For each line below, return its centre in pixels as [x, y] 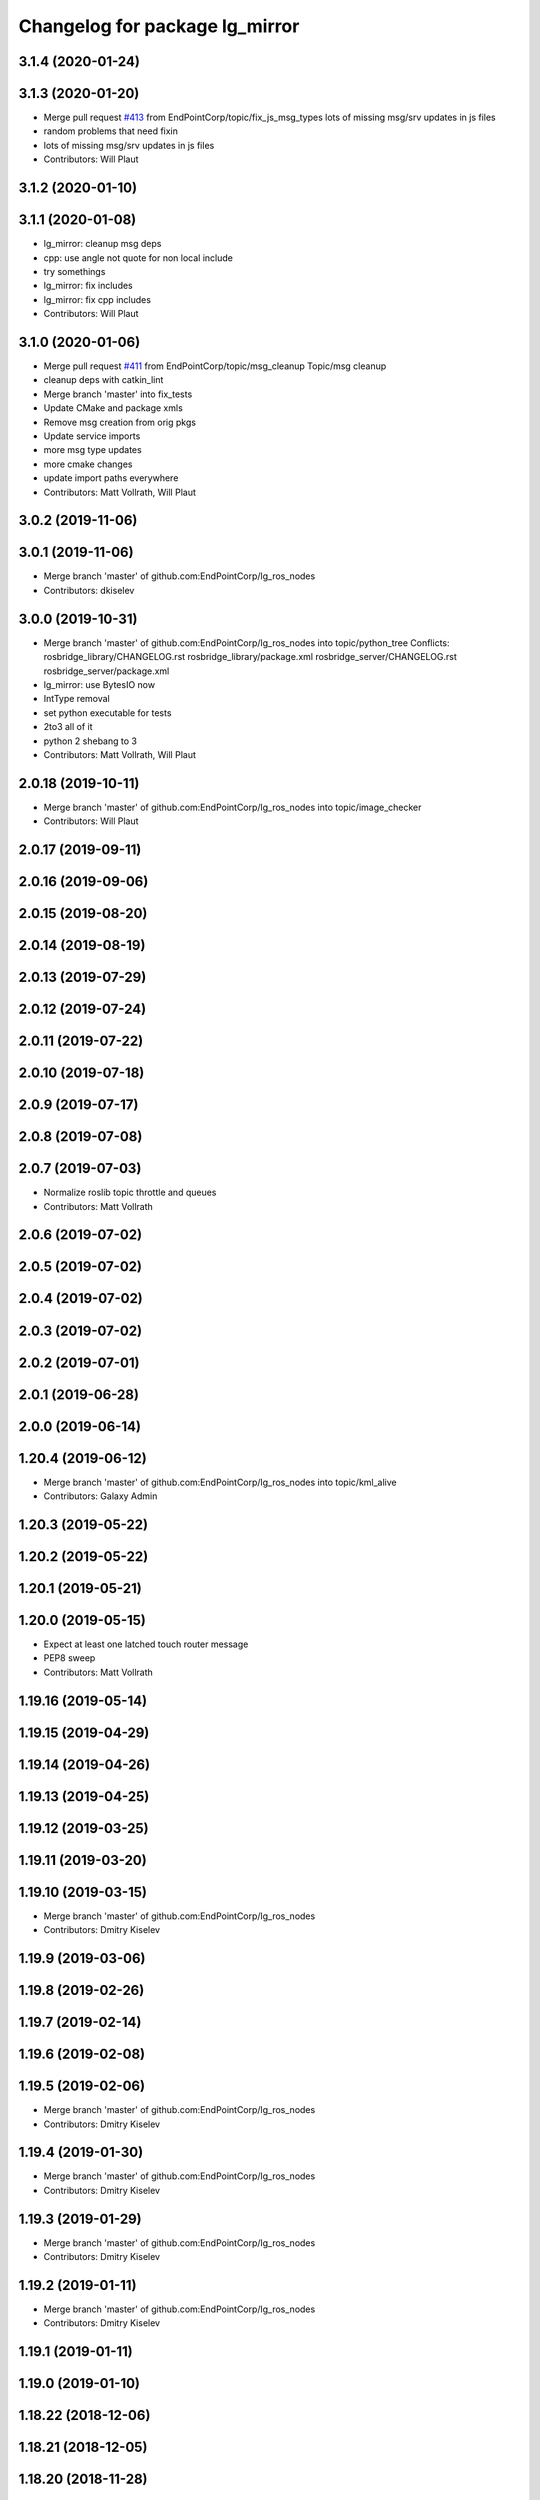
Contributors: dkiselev [89, 590]
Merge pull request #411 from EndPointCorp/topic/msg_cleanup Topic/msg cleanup [215, 366]
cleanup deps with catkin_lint [103, 380]
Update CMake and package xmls [113, 408]
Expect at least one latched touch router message [146, 1644]
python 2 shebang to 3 [90, 741]
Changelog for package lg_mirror [159, 26]
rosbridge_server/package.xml [106, 671]
